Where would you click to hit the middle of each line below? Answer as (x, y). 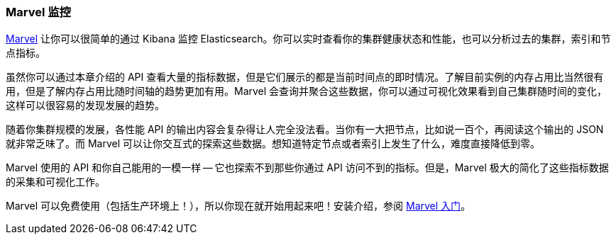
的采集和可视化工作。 (55, 182)
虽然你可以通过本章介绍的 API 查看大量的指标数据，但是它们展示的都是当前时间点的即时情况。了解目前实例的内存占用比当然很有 (305, 77)
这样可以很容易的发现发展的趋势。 (85, 105)
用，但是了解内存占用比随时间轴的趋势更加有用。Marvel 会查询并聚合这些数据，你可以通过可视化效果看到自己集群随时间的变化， (307, 91)
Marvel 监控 (38, 12)
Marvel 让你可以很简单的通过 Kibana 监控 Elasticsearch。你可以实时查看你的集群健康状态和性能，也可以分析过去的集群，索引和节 (308, 39)
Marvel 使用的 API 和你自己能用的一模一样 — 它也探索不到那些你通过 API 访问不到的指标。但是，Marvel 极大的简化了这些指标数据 (307, 168)
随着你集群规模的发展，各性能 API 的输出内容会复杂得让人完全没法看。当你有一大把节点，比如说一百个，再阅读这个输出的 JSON (305, 130)
